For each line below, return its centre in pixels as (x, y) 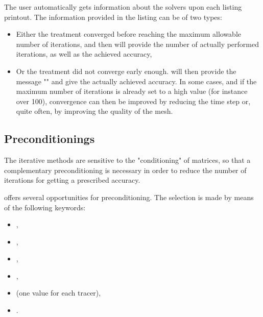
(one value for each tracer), (58, 293)
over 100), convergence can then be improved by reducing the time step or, (133, 101)
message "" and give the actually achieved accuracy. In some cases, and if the (136, 81)
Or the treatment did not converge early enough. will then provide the (126, 71)
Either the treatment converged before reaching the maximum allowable (128, 34)
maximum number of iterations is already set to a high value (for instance (132, 91)
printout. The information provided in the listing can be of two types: (113, 17)
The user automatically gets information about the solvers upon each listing (123, 7)
